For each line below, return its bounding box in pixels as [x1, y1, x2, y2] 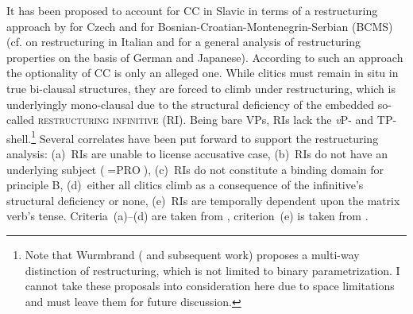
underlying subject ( [6, 161, 105, 177]
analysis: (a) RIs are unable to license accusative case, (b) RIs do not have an [6, 145, 388, 161]
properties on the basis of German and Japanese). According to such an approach [6, 48, 403, 65]
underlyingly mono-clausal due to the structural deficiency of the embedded [6, 95, 375, 112]
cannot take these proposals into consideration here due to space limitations [25, 277, 395, 294]
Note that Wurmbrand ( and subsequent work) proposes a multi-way [25, 246, 360, 262]
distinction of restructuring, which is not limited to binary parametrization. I [25, 262, 400, 278]
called [6, 111, 34, 128]
